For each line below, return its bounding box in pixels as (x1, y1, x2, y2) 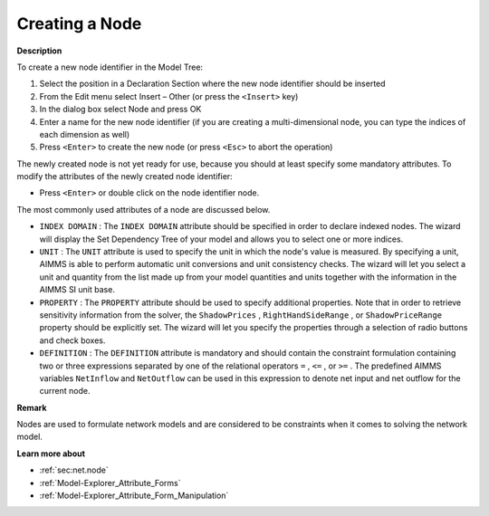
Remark (16, 402, 47, 413)
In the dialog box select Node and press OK (39, 104, 202, 115)
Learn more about (16, 448, 86, 459)
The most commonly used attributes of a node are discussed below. (16, 204, 271, 215)
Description (16, 45, 62, 56)
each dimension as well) (39, 129, 130, 139)
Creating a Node (16, 14, 142, 33)
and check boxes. (39, 335, 106, 346)
